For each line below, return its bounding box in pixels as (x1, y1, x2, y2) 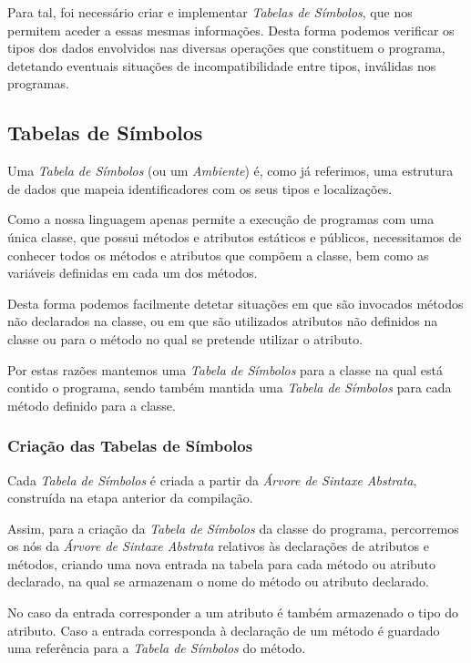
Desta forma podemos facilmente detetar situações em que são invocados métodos (7, 293, 464, 312)
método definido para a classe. (7, 395, 176, 414)
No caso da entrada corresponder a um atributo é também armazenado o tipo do (7, 603, 459, 622)
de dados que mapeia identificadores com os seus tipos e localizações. (7, 178, 393, 198)
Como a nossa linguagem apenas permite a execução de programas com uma (7, 209, 435, 229)
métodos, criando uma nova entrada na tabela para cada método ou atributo (7, 554, 436, 573)
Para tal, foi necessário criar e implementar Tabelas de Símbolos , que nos (7, 3, 413, 21)
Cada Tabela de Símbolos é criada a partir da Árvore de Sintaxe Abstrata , (7, 470, 417, 489)
